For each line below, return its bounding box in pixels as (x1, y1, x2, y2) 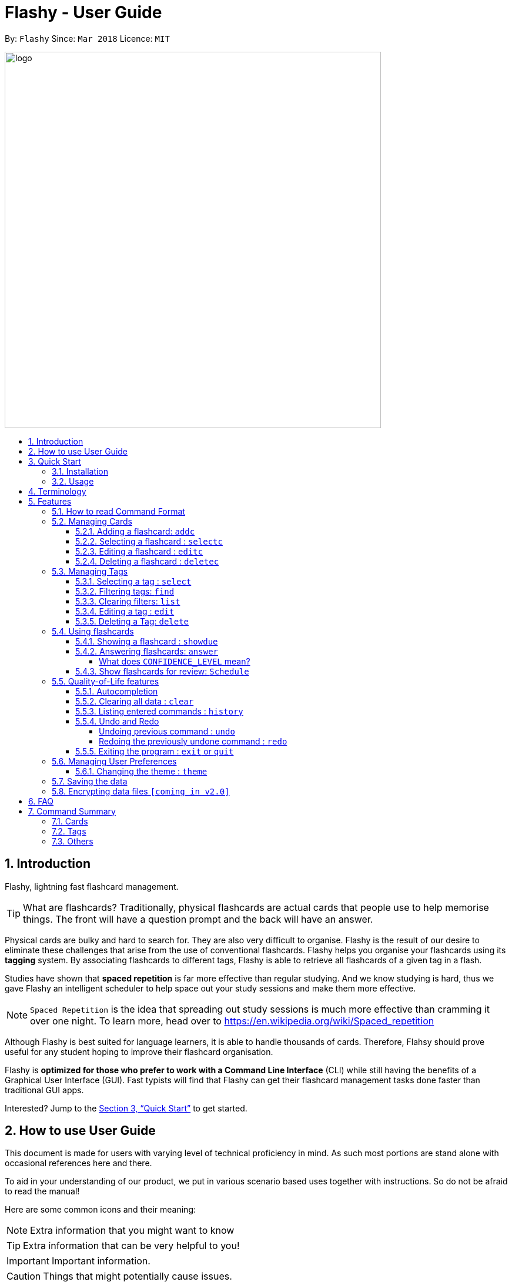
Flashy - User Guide (5, 2, 162, 22)
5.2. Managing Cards (52, 516, 132, 526)
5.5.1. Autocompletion (75, 686, 158, 696)
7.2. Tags (52, 826, 86, 836)
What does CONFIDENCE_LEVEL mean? (99, 656, 250, 666)
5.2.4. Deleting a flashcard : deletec (75, 556, 219, 566)
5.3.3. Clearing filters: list (75, 596, 180, 606)
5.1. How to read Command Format (52, 506, 185, 516)
